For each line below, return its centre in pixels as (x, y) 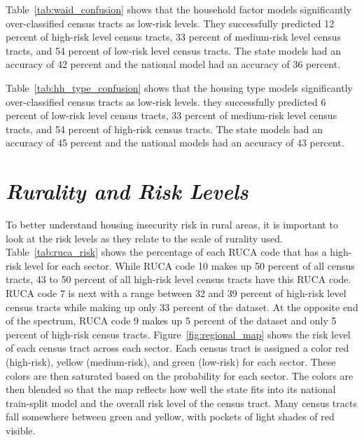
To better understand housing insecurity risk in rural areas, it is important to (172, 225)
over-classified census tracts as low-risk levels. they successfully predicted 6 (166, 101)
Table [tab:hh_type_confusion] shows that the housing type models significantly (179, 87)
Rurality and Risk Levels (127, 191)
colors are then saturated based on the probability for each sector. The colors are (180, 375)
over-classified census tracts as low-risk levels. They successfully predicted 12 (170, 23)
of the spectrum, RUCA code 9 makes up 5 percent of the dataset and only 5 (171, 321)
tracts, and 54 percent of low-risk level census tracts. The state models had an (173, 50)
